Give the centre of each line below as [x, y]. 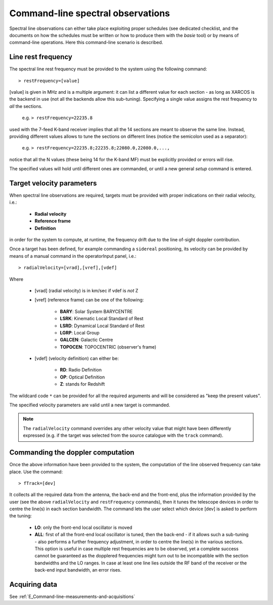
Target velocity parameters [53, 183]
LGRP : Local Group [80, 332]
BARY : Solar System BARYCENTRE [96, 311]
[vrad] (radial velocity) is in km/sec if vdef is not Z [86, 290]
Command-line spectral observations [90, 13]
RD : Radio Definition [81, 370]
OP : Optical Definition [82, 377]
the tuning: [21, 516]
